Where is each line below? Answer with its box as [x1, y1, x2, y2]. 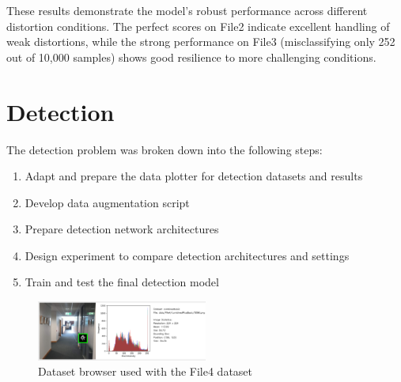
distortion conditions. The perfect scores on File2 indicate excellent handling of [6, 17, 390, 34]
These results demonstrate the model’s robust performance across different [6, 2, 368, 18]
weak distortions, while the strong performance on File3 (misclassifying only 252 [6, 33, 395, 50]
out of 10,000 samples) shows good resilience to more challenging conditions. [6, 48, 376, 65]
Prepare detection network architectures [25, 221, 219, 237]
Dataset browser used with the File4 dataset [38, 363, 253, 380]
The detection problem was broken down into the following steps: [6, 141, 323, 157]
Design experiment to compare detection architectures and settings [25, 247, 350, 263]
